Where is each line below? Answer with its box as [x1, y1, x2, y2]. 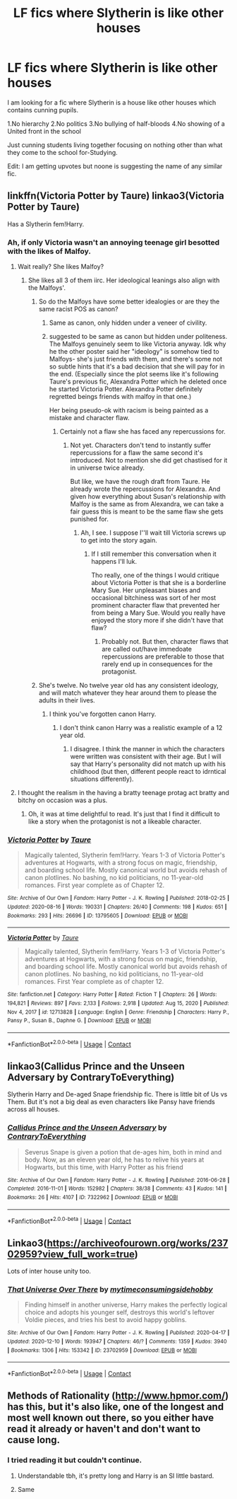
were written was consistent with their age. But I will [70, 752, 221, 761]
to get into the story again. [80, 536, 157, 545]
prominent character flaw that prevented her [91, 601, 220, 610]
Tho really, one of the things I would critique [91, 571, 220, 579]
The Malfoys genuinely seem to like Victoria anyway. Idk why [49, 340, 226, 348]
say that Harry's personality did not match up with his [70, 760, 226, 768]
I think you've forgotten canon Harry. [49, 710, 157, 719]
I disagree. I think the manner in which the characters [70, 745, 225, 753]
